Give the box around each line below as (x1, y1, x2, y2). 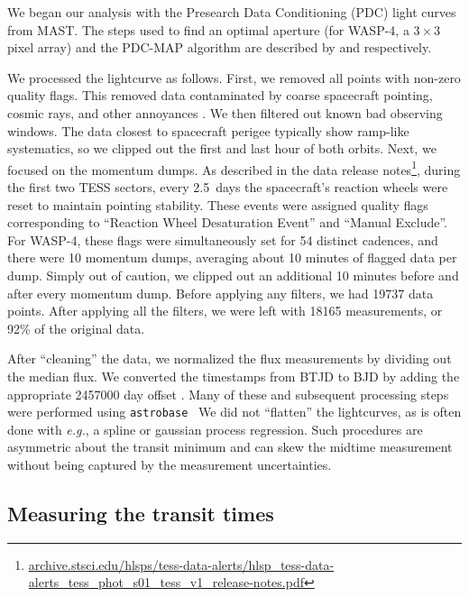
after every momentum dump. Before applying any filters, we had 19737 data (7, 283, 434, 302)
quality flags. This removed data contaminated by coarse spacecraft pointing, (7, 86, 433, 105)
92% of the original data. (7, 318, 145, 337)
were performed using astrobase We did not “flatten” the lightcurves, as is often (7, 402, 462, 421)
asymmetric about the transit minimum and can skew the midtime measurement (7, 437, 453, 456)
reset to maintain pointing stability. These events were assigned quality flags (7, 195, 428, 214)
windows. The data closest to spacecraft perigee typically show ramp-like (7, 121, 409, 140)
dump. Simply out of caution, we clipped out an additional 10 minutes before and (7, 265, 459, 284)
